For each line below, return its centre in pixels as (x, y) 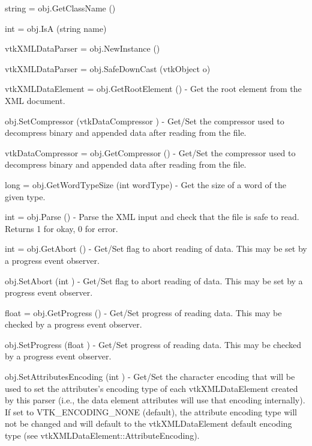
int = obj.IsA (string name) (56, 28)
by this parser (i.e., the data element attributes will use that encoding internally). (155, 400)
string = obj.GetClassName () (60, 8)
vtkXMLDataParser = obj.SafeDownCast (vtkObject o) (108, 68)
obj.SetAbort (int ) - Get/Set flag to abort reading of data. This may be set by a (154, 280)
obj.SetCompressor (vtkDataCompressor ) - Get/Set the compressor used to (145, 121)
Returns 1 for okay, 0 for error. (61, 228)
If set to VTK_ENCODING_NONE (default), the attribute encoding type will (151, 411)
